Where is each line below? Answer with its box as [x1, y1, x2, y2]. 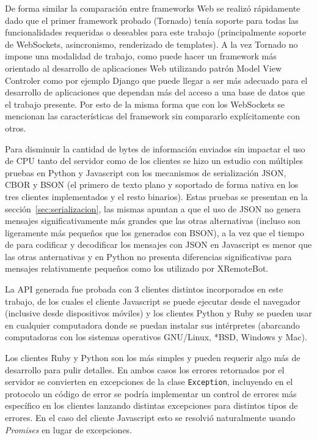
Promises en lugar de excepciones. [5, 423, 133, 436]
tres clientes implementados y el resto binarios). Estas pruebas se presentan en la [5, 190, 308, 203]
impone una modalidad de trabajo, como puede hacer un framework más [5, 50, 277, 62]
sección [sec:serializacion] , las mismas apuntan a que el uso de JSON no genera [5, 202, 301, 215]
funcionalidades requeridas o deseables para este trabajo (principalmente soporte [5, 26, 307, 39]
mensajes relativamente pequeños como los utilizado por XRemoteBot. [5, 262, 269, 275]
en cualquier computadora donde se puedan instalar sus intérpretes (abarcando [5, 318, 300, 331]
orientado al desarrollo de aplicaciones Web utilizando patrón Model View [5, 61, 282, 74]
